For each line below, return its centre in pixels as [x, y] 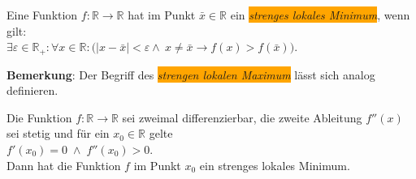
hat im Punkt [162, 15]
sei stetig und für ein [58, 133]
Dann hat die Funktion [64, 165]
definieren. [32, 90]
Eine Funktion [42, 15]
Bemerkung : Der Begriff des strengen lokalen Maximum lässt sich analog [191, 74]
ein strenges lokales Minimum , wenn [320, 15]
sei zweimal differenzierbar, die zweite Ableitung [242, 117]
